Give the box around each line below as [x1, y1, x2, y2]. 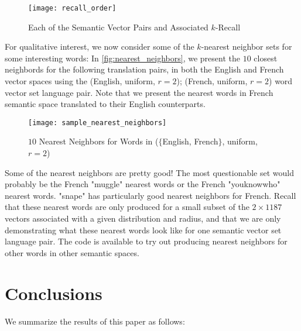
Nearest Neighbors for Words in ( [39, 135, 159, 147]
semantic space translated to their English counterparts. [5, 98, 206, 110]
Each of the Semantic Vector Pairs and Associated [28, 20, 208, 33]
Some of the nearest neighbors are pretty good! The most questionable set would [5, 166, 295, 178]
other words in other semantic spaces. [5, 246, 139, 258]
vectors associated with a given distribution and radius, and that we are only [5, 212, 281, 225]
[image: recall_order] [28, 4, 117, 12]
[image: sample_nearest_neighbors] [28, 118, 167, 127]
